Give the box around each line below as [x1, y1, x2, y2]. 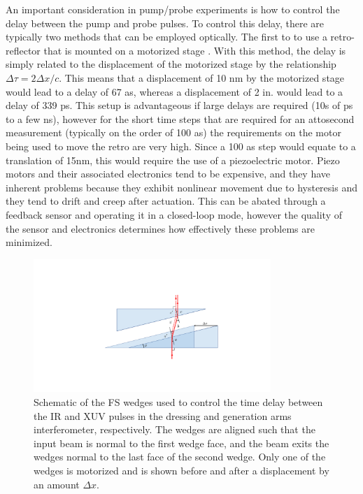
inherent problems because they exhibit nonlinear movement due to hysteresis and [6, 180, 357, 194]
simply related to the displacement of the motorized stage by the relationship [6, 57, 336, 71]
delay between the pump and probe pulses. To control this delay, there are [6, 15, 324, 30]
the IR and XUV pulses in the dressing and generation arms [34, 408, 292, 423]
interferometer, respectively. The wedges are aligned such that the [34, 422, 315, 437]
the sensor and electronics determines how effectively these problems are [6, 221, 315, 235]
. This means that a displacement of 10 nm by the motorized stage [59, 70, 345, 85]
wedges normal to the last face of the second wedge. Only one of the [34, 449, 326, 464]
